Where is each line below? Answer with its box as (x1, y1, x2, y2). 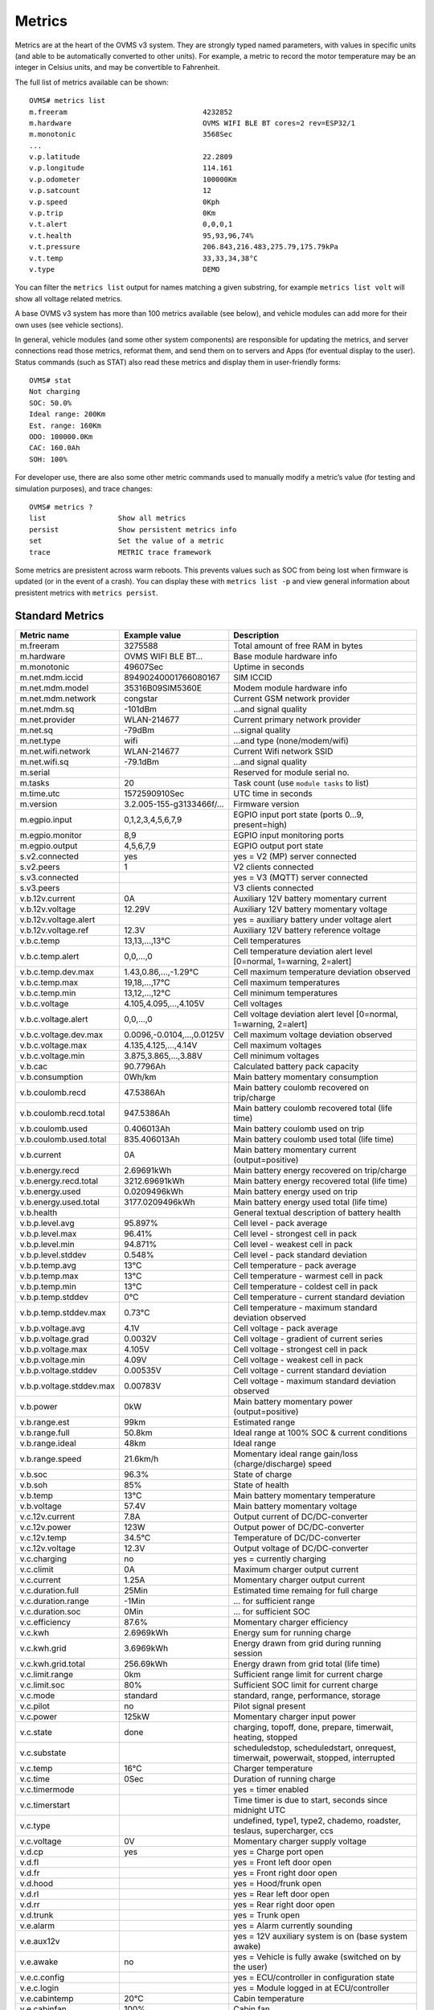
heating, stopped (233, 1731, 297, 1742)
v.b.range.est (19, 1416, 70, 1427)
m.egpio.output (19, 840, 78, 851)
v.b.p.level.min (19, 1238, 76, 1249)
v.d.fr (19, 1867, 40, 1878)
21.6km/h (124, 1453, 159, 1464)
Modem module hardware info (233, 682, 348, 693)
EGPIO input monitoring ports (233, 829, 345, 840)
